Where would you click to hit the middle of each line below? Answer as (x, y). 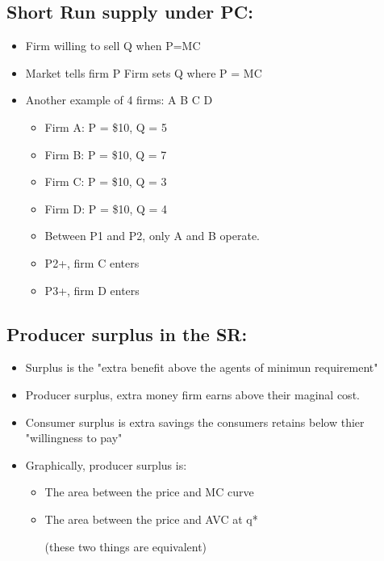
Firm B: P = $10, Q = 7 (106, 154)
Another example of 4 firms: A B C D (119, 100)
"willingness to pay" (74, 438)
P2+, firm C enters (92, 262)
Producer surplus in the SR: (127, 333)
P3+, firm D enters (92, 290)
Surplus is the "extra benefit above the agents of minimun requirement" (202, 367)
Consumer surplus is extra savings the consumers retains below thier (195, 422)
